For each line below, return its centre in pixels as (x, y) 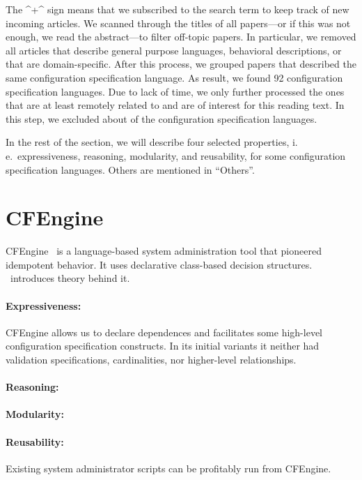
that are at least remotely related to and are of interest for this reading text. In (175, 105)
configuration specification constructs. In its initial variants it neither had (163, 346)
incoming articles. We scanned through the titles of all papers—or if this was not (178, 23)
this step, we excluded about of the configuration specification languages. (162, 118)
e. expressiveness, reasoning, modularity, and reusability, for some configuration (176, 155)
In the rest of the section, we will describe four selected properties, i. (152, 142)
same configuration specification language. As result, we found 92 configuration (174, 77)
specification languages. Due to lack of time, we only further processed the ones (175, 91)
